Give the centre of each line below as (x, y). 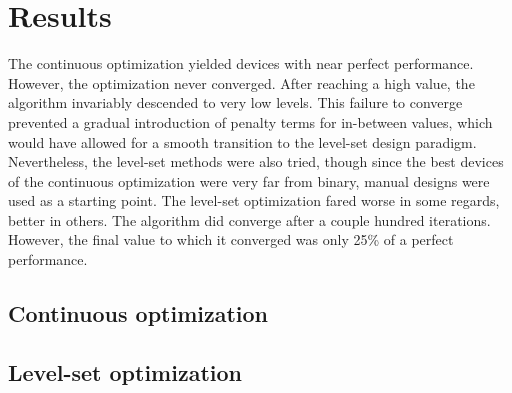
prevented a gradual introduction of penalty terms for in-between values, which (250, 121)
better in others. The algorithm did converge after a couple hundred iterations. (249, 219)
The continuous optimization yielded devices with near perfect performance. (241, 63)
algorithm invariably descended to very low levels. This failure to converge (235, 102)
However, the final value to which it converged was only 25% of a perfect (231, 239)
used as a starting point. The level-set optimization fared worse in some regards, (254, 200)
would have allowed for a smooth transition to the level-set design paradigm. (242, 141)
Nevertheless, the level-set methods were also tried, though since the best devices (256, 161)
